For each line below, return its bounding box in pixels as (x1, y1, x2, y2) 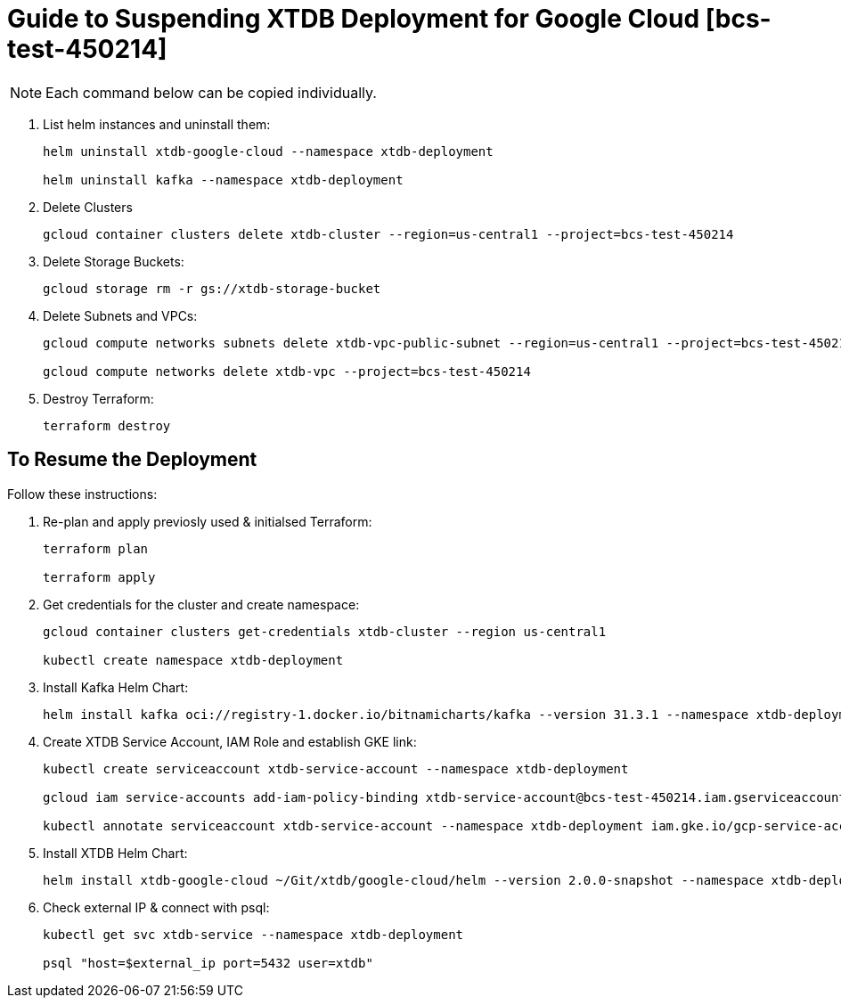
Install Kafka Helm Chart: (43, 679, 189, 695)
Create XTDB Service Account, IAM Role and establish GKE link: (43, 733, 417, 749)
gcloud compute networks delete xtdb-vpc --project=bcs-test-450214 (43, 364, 531, 379)
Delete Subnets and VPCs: (43, 307, 198, 323)
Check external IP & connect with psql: (43, 899, 270, 915)
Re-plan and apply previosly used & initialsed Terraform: (43, 513, 372, 529)
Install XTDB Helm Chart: (43, 845, 188, 861)
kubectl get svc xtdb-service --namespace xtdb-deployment (43, 927, 464, 942)
